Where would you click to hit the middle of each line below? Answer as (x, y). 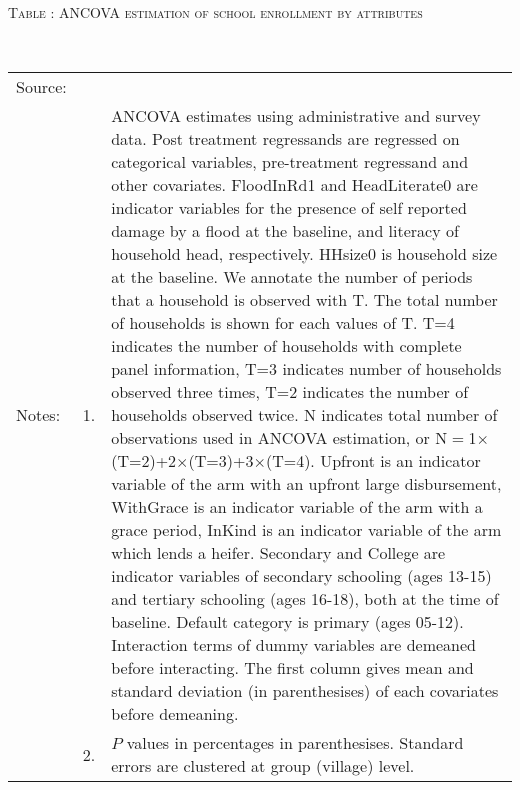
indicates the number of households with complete (286, 346)
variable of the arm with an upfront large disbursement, (306, 484)
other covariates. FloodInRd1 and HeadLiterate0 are (294, 185)
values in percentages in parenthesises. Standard (295, 743)
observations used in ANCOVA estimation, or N (279, 438)
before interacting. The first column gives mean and (292, 668)
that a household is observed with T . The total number (304, 300)
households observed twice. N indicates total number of (304, 415)
